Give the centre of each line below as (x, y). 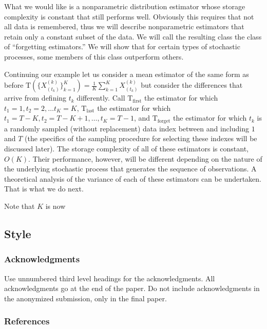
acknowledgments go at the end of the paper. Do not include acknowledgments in (132, 288)
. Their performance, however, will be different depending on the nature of (145, 158)
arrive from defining (35, 98)
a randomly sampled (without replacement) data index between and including (127, 128)
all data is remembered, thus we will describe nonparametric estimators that (124, 26)
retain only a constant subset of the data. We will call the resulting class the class (133, 36)
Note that (20, 206)
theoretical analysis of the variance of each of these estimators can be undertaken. (133, 178)
